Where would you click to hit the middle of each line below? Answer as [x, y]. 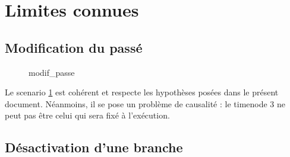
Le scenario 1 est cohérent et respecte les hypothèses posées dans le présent [142, 92]
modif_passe [52, 72]
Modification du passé [74, 47]
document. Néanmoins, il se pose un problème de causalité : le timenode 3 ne [145, 103]
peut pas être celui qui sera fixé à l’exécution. [87, 115]
